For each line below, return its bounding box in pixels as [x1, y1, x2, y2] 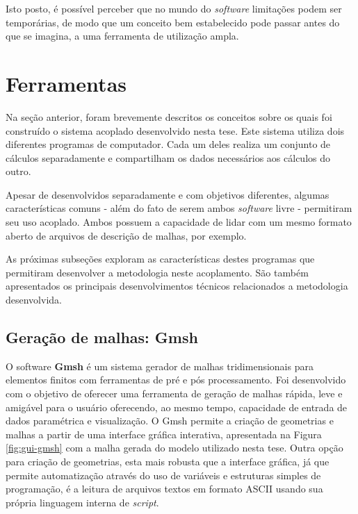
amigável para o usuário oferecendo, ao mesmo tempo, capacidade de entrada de [6, 399, 348, 414]
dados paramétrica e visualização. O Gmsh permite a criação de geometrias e [6, 413, 334, 428]
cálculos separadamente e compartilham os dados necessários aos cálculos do [6, 150, 331, 165]
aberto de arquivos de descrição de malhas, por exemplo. [6, 228, 247, 242]
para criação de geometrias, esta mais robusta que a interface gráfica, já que [6, 454, 329, 468]
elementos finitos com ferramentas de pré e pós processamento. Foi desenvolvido [6, 372, 346, 387]
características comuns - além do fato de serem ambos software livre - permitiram [6, 201, 352, 215]
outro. [6, 164, 31, 179]
